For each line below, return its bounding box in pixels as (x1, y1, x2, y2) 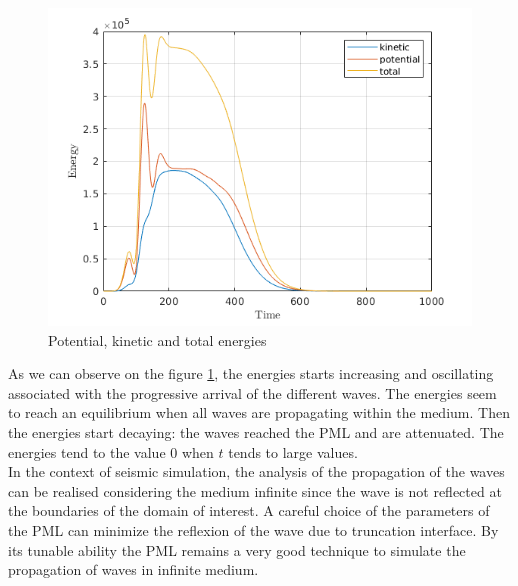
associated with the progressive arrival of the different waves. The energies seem (8, 382, 497, 403)
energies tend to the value (8, 441, 166, 462)
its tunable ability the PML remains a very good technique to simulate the (8, 539, 466, 560)
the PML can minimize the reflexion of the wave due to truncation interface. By (8, 519, 499, 540)
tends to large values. (228, 441, 358, 462)
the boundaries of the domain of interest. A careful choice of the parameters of (8, 500, 490, 521)
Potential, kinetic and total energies (48, 329, 267, 350)
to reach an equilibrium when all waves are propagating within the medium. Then (8, 402, 510, 423)
